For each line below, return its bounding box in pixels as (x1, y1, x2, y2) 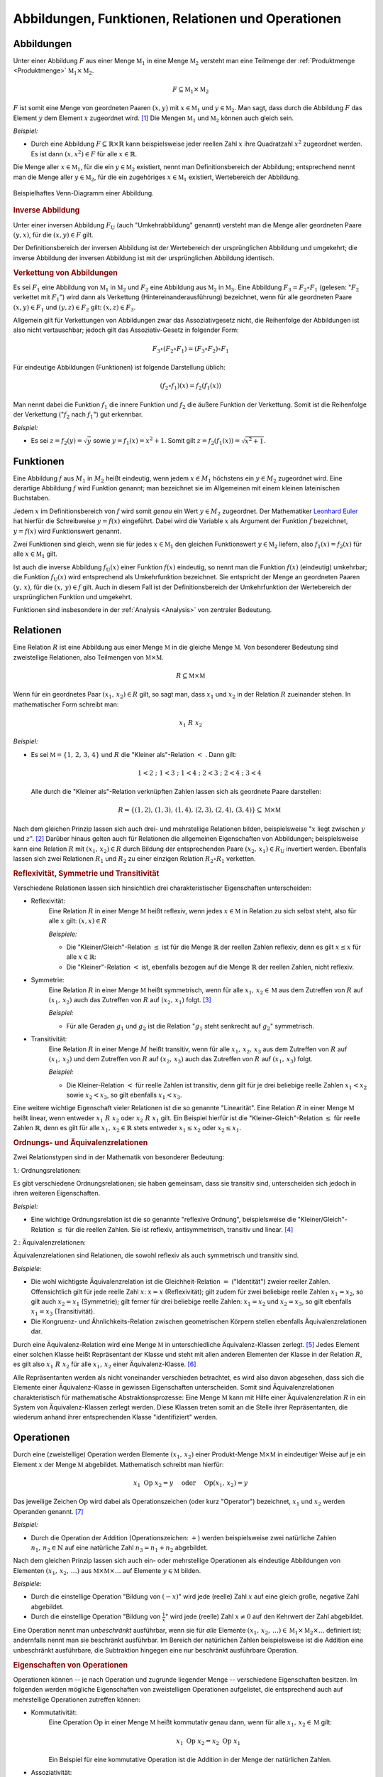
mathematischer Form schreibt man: (13, 700, 119, 709)
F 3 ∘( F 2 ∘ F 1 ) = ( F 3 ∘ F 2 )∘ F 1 (152, 345, 230, 355)
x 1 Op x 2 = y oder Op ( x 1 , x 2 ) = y (133, 1478, 248, 1488)
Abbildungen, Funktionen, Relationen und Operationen (13, 11, 342, 26)
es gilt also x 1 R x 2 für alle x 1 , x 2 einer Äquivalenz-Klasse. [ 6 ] (13, 1360, 196, 1370)
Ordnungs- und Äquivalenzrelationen (13, 1138, 148, 1148)
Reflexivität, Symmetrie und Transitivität (13, 868, 160, 878)
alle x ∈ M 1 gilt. (13, 549, 58, 560)
